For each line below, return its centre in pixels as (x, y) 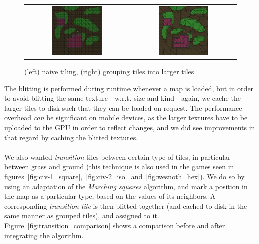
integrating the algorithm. (44, 235)
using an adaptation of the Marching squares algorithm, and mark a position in (126, 186)
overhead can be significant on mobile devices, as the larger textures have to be (126, 117)
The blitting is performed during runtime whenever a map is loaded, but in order (129, 88)
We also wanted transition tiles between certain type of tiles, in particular (117, 157)
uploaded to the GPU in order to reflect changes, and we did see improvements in (130, 128)
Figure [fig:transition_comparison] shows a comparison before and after (115, 225)
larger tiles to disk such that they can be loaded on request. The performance (123, 107)
